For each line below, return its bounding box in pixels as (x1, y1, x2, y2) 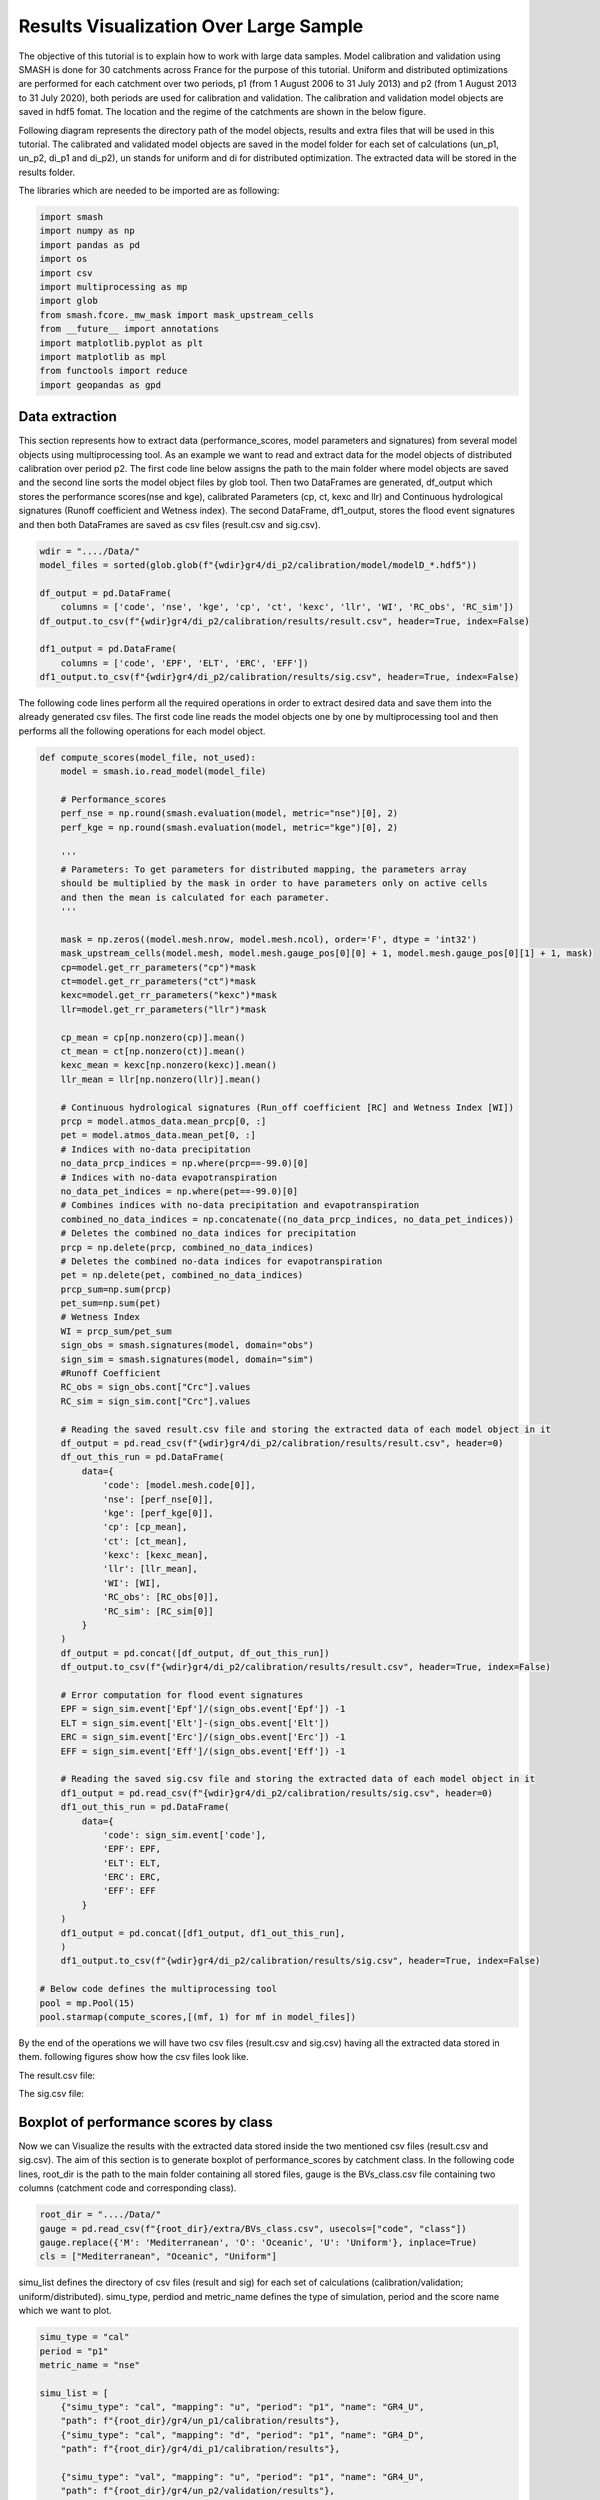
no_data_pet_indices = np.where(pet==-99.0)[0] (60, 1185, 299, 1197)
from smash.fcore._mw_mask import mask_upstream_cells (39, 309, 314, 320)
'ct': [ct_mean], (102, 1535, 188, 1547)
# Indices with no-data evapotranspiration (60, 1171, 277, 1183)
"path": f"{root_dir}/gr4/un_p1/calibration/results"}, (60, 2415, 341, 2427)
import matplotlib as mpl (39, 351, 167, 362)
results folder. (18, 166, 75, 178)
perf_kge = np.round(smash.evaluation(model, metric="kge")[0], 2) (60, 821, 399, 833)
